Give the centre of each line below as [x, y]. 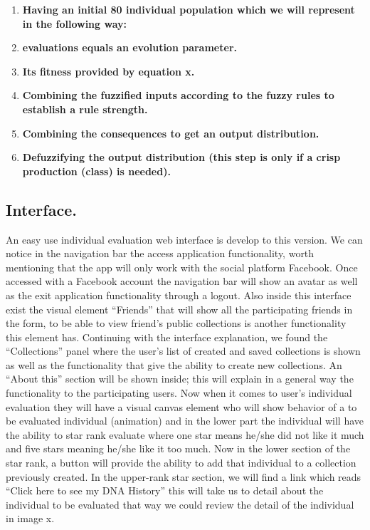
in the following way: [74, 23]
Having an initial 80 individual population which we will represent [189, 9]
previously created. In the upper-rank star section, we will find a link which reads [184, 476]
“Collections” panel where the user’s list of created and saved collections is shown [183, 351]
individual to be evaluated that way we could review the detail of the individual [180, 504]
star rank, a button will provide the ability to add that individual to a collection [181, 463]
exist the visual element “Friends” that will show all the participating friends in [179, 309]
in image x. [30, 518]
